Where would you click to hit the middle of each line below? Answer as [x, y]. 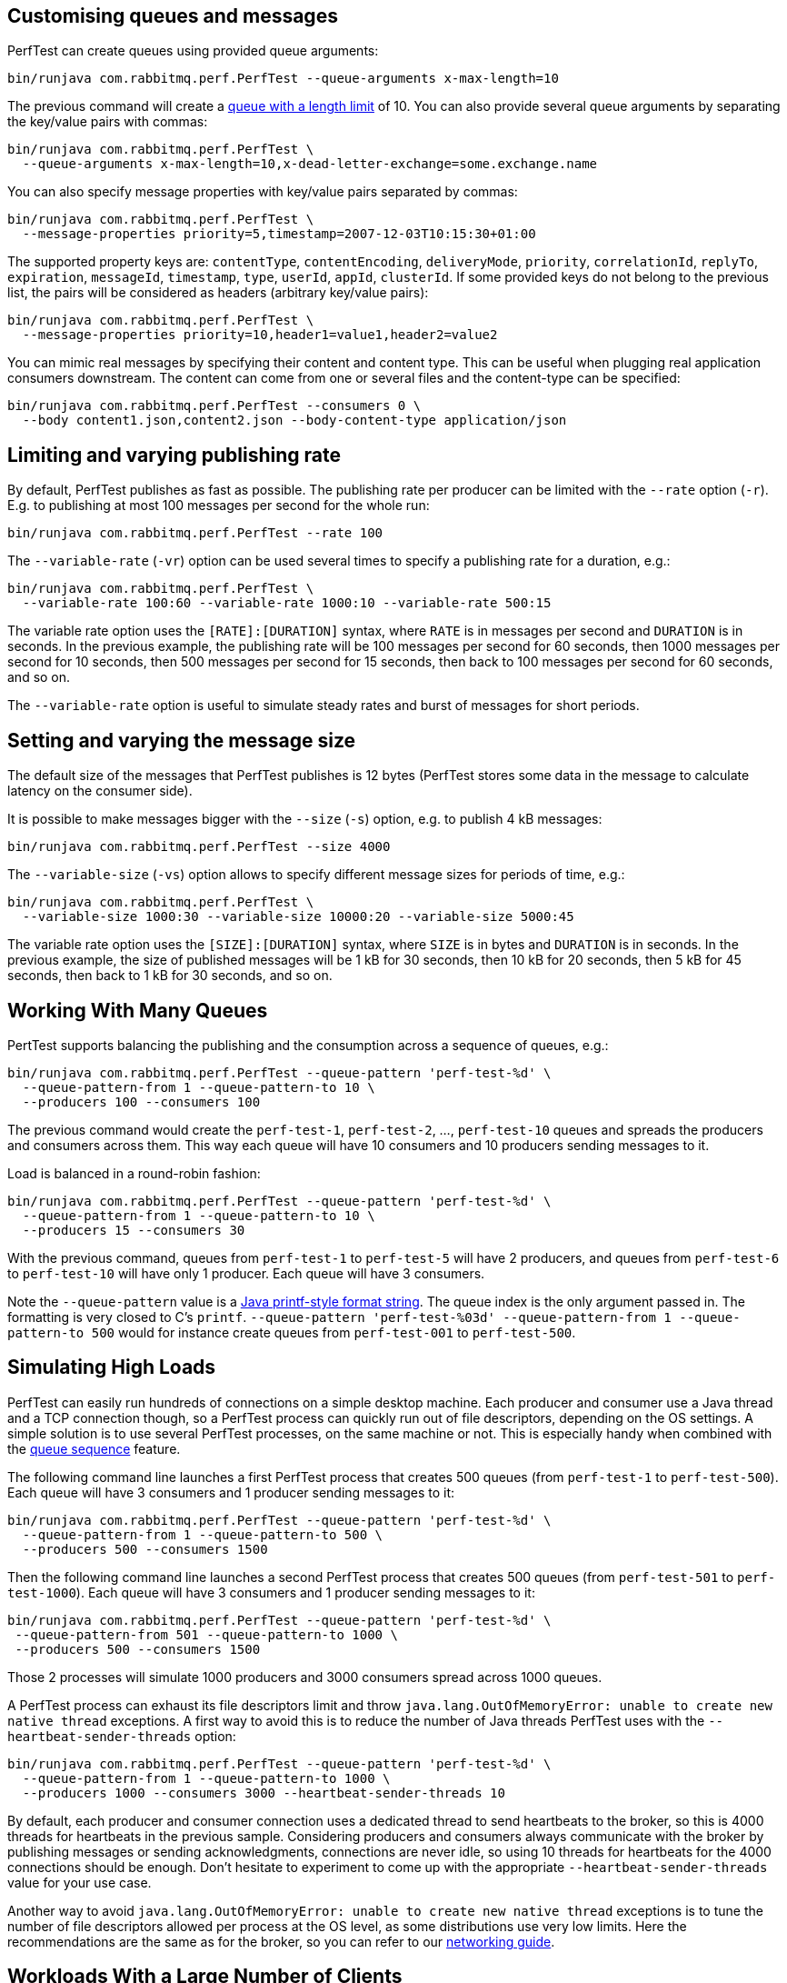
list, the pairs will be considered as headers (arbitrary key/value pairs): [218, 293]
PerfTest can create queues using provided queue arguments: [193, 51]
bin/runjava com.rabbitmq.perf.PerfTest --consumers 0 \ [214, 406]
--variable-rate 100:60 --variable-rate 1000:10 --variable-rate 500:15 [287, 603]
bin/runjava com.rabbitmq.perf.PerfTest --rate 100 [195, 533]
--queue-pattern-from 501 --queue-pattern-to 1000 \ [206, 1634]
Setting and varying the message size [182, 740]
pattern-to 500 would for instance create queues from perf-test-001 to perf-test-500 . [292, 1332]
